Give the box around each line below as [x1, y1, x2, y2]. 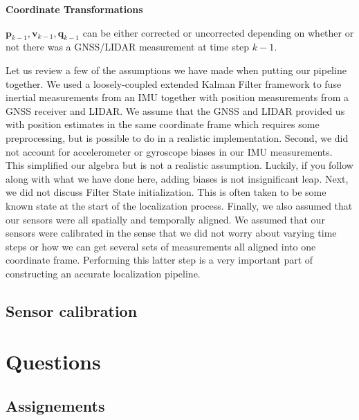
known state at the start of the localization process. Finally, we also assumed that [6, 198, 353, 212]
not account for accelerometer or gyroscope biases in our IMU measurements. [6, 144, 333, 158]
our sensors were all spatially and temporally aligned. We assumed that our [6, 212, 325, 226]
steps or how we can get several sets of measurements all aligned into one [6, 239, 316, 253]
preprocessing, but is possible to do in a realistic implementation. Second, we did [6, 130, 349, 145]
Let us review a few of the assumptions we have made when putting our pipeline [6, 62, 347, 77]
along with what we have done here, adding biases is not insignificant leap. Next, [6, 171, 349, 185]
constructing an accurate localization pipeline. [6, 266, 201, 280]
